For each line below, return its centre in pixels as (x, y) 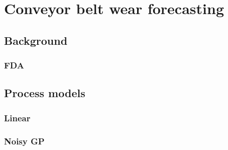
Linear (17, 118)
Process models (45, 93)
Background (36, 40)
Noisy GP (24, 141)
